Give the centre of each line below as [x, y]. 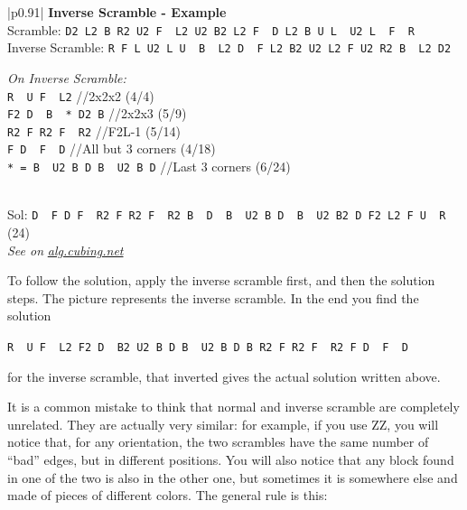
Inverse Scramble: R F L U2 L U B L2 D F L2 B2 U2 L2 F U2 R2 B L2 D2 [229, 47]
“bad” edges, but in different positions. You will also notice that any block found [231, 460]
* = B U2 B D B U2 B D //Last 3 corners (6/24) [149, 167]
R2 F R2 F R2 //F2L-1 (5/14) [94, 130]
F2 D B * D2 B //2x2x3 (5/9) [97, 113]
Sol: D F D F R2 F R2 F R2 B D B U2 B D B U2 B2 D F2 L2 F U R [227, 214]
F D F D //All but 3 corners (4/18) [112, 148]
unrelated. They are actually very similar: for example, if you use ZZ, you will [223, 424]
